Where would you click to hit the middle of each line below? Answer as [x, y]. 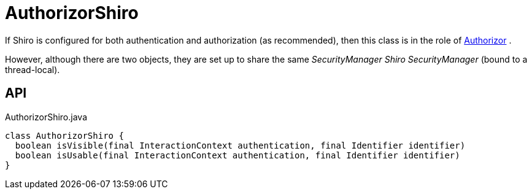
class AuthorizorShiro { [64, 135]
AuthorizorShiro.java [46, 117]
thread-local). [33, 69]
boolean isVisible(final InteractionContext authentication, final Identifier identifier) [240, 145]
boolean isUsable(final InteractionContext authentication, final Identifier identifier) [237, 155]
